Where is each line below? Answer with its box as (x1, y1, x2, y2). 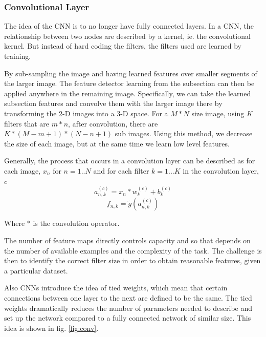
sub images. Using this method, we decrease (115, 128, 253, 139)
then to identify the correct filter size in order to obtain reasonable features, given (4, 255, 261, 266)
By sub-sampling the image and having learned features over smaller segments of (4, 68, 257, 78)
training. (4, 51, 31, 61)
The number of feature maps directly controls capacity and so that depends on (4, 235, 251, 245)
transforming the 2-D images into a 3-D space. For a (4, 108, 168, 118)
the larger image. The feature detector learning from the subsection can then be (4, 78, 255, 89)
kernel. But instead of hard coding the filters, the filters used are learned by (4, 40, 241, 51)
